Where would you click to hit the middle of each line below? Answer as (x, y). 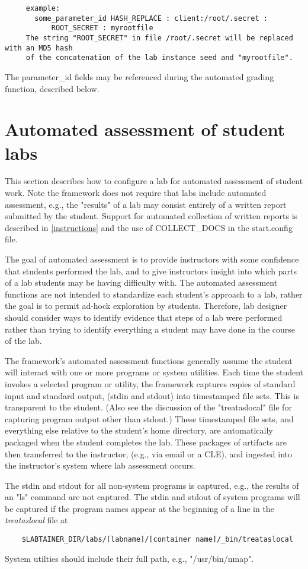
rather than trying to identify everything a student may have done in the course (150, 329)
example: (43, 8)
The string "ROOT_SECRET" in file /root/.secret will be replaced (159, 38)
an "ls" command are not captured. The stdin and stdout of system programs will (153, 497)
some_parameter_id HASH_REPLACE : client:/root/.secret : (151, 18)
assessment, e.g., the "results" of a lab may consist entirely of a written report (146, 204)
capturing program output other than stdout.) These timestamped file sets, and (149, 418)
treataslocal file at (36, 520)
